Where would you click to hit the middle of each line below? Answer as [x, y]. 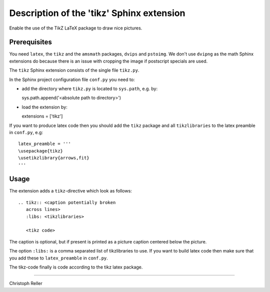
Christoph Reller [26, 283]
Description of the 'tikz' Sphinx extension [97, 13]
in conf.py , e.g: [26, 132]
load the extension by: [44, 107]
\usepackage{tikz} [41, 151]
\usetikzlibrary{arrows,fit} [54, 158]
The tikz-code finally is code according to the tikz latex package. [76, 267]
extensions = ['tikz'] [42, 116]
